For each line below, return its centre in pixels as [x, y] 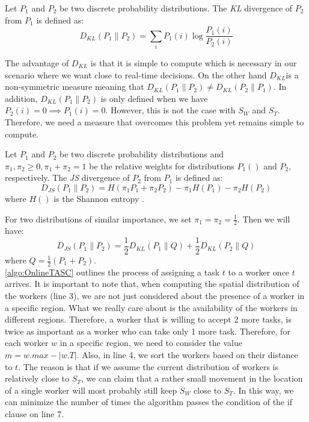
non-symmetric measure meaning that [75, 87]
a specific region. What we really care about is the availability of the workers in [151, 307]
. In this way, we [263, 390]
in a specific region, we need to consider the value [151, 343]
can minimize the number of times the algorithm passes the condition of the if [148, 402]
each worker [27, 343]
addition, [21, 98]
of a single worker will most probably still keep [91, 390]
